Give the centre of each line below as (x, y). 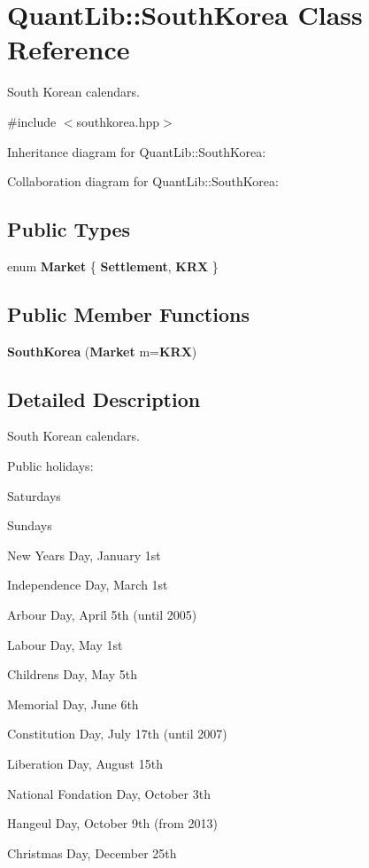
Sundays (30, 525)
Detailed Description (104, 399)
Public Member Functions (128, 313)
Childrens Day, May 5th (72, 674)
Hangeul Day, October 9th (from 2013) (112, 823)
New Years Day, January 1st (84, 555)
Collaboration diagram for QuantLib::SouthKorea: (143, 181)
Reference (69, 49)
